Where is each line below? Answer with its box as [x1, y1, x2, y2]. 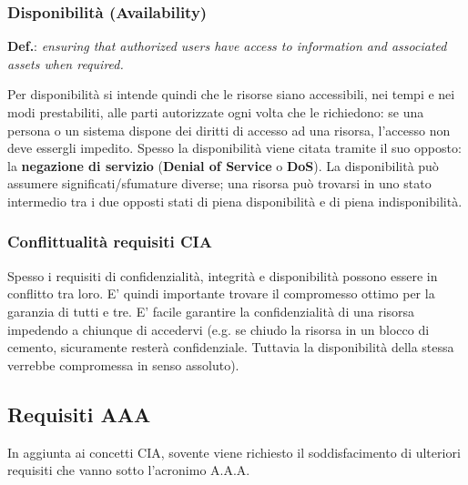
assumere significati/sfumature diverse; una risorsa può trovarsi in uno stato [7, 174, 432, 193]
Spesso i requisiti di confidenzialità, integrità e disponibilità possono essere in [7, 266, 438, 285]
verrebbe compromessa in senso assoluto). [7, 355, 239, 374]
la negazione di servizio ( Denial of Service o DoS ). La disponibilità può [7, 156, 439, 175]
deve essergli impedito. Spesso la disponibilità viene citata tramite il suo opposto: [7, 138, 462, 157]
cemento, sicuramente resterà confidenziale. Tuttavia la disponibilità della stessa [7, 338, 454, 357]
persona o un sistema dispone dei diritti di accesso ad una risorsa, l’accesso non [7, 120, 451, 139]
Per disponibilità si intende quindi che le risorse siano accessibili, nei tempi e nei [7, 85, 455, 104]
